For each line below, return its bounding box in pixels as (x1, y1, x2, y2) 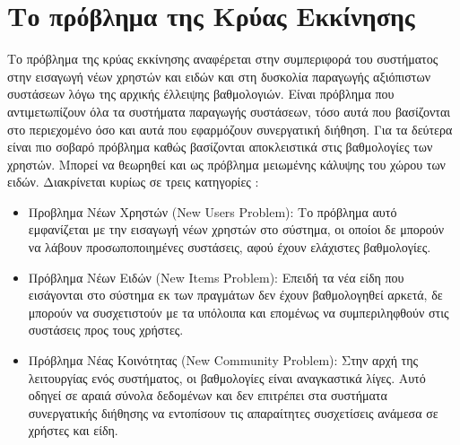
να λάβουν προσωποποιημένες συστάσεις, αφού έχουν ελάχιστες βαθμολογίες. (28, 238, 431, 257)
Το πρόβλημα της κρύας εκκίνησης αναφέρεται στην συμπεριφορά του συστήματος (7, 49, 438, 68)
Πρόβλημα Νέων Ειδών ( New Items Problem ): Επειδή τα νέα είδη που (28, 267, 404, 286)
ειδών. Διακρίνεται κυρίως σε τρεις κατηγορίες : (7, 172, 259, 191)
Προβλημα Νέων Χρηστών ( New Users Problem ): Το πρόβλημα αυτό (28, 202, 397, 221)
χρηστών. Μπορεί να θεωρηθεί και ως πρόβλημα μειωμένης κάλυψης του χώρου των (7, 154, 446, 173)
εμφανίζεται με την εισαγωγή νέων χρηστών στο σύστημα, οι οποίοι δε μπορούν (28, 220, 445, 239)
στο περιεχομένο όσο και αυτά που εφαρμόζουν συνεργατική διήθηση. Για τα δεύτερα (7, 119, 453, 138)
